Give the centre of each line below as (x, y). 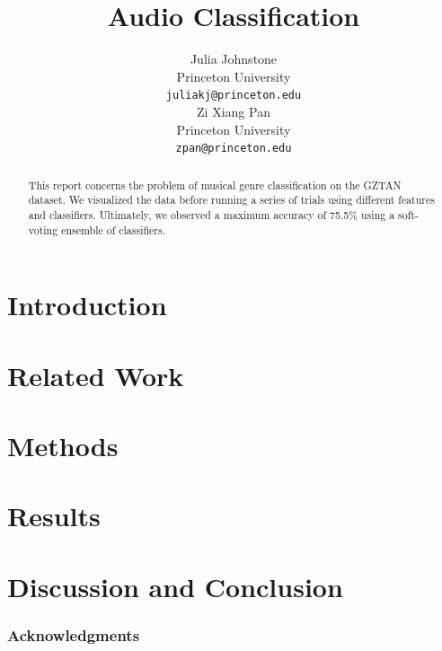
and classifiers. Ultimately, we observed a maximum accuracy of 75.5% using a (212, 214)
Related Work (96, 375)
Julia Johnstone (234, 59)
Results (54, 516)
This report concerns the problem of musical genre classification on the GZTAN (215, 185)
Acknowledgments (74, 634)
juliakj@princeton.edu (234, 96)
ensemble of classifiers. (114, 229)
